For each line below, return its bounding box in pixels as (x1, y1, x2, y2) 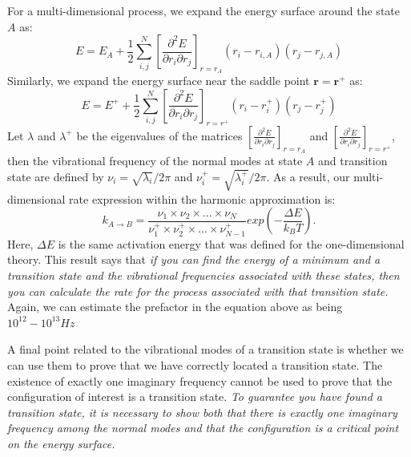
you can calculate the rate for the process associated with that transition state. (7, 282, 389, 299)
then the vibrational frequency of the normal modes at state (7, 152, 303, 168)
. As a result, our (266, 168, 350, 184)
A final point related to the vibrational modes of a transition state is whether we (7, 341, 404, 358)
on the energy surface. (7, 435, 115, 451)
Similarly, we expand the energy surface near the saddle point (7, 72, 310, 89)
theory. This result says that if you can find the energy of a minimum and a (7, 251, 381, 268)
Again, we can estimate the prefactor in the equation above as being (7, 298, 343, 315)
